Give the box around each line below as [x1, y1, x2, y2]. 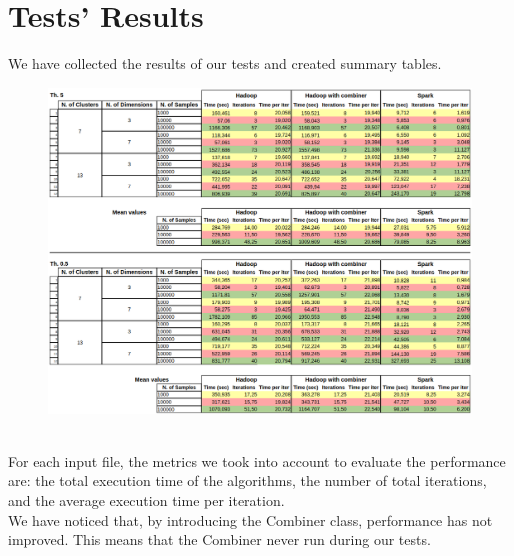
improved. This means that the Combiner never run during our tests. [8, 529, 431, 550]
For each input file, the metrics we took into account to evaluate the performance [8, 450, 506, 471]
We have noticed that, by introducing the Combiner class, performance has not [8, 509, 493, 530]
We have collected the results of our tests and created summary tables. [8, 53, 442, 74]
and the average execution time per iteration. [8, 489, 285, 510]
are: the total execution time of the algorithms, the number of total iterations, [8, 470, 487, 491]
